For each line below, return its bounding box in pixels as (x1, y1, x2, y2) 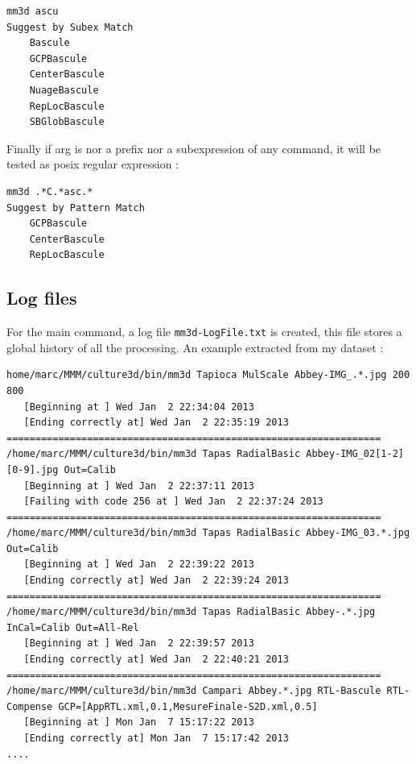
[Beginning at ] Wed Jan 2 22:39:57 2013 (23, 637, 254, 650)
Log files (6, 285, 77, 310)
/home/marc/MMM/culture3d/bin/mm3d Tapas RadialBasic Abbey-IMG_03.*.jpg (6, 527, 410, 539)
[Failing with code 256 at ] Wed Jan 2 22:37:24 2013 (23, 496, 323, 508)
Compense (6, 700, 53, 712)
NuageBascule (29, 84, 99, 96)
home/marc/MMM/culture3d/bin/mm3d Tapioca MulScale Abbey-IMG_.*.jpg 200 (6, 369, 410, 381)
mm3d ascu (6, 6, 59, 17)
